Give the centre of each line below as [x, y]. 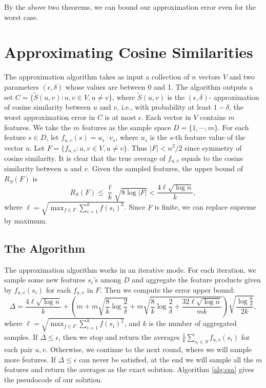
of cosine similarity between [47, 107]
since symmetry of [213, 147]
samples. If [21, 336]
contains [213, 117]
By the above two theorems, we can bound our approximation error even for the [130, 7]
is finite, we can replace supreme [205, 207]
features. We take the [38, 127]
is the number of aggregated [193, 323]
